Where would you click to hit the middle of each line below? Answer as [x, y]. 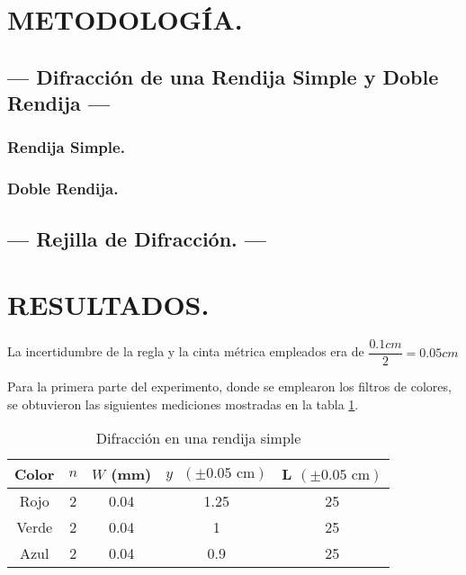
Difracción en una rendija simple [198, 438]
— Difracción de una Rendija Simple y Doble [223, 76]
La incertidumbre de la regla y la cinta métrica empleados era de [186, 351]
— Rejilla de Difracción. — [137, 238]
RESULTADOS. [108, 305]
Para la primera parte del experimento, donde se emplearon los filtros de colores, [229, 386]
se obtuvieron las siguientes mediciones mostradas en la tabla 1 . [183, 404]
